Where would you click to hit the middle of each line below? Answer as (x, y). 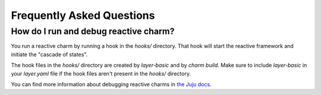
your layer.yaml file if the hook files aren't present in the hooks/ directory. (101, 73)
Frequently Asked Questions (83, 15)
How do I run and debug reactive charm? (93, 31)
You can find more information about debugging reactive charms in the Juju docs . (111, 84)
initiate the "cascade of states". (49, 54)
